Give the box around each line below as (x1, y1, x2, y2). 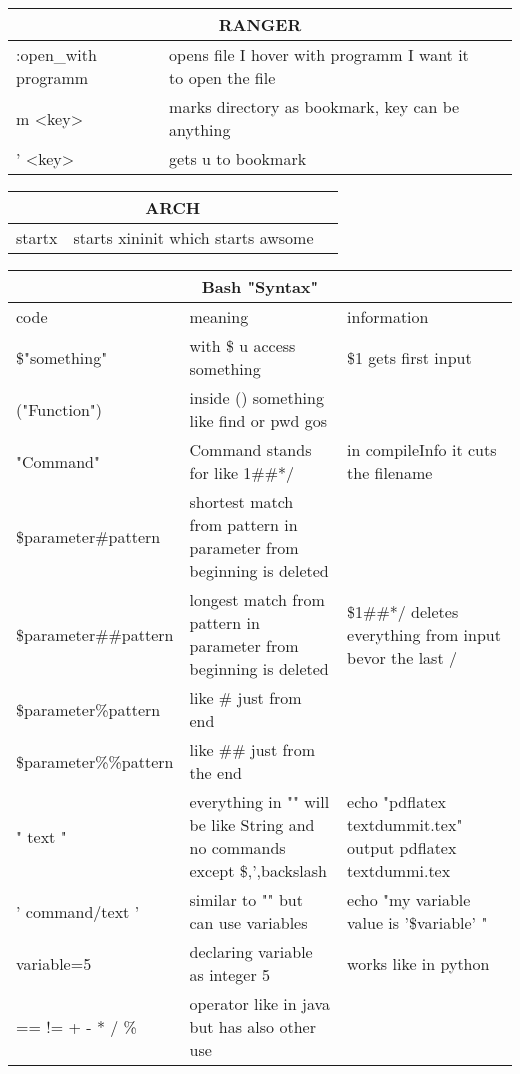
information (347, 305, 429, 328)
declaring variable (189, 940, 313, 963)
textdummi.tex (347, 859, 451, 882)
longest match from (189, 588, 325, 611)
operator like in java (189, 992, 331, 1015)
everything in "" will (189, 790, 330, 813)
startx (16, 226, 58, 249)
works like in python (347, 951, 490, 975)
